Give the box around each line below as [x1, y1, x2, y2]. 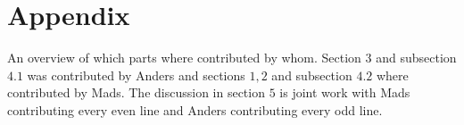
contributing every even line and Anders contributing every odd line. [7, 100, 383, 119]
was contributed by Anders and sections [27, 65, 245, 84]
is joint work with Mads [279, 83, 410, 102]
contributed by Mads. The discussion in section [7, 83, 265, 102]
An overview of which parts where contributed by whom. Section [7, 48, 361, 67]
